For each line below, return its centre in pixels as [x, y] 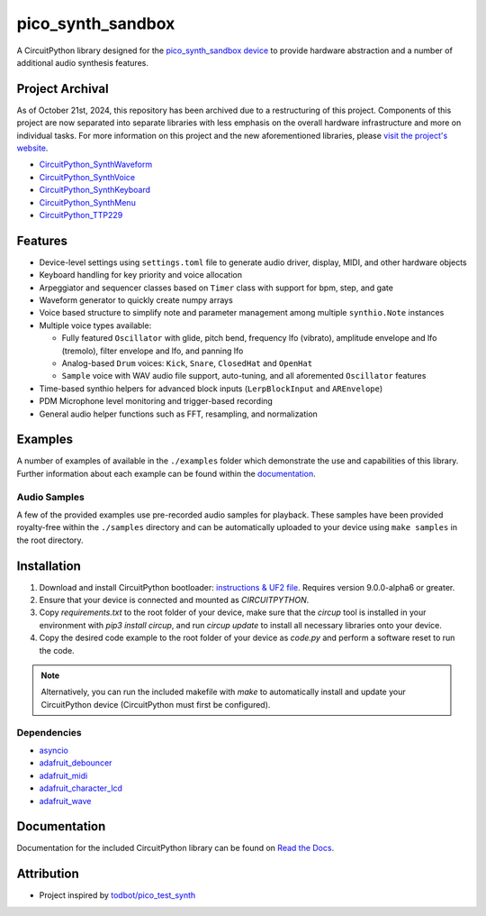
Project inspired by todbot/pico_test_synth [117, 895]
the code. [57, 650]
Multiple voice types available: [95, 325]
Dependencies [49, 732]
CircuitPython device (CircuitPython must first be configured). [156, 704]
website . [32, 148]
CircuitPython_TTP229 [81, 215]
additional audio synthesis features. [82, 62]
